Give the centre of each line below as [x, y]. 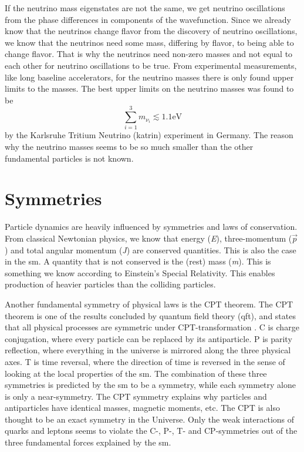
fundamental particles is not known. [69, 158]
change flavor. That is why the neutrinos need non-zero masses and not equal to [149, 54]
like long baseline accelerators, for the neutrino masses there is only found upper [149, 77]
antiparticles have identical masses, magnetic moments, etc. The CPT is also [142, 408]
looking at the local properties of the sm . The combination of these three [136, 373]
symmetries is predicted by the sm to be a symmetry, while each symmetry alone [150, 385]
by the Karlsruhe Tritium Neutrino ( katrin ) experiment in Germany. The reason [149, 135]
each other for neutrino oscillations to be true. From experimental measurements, [151, 65]
